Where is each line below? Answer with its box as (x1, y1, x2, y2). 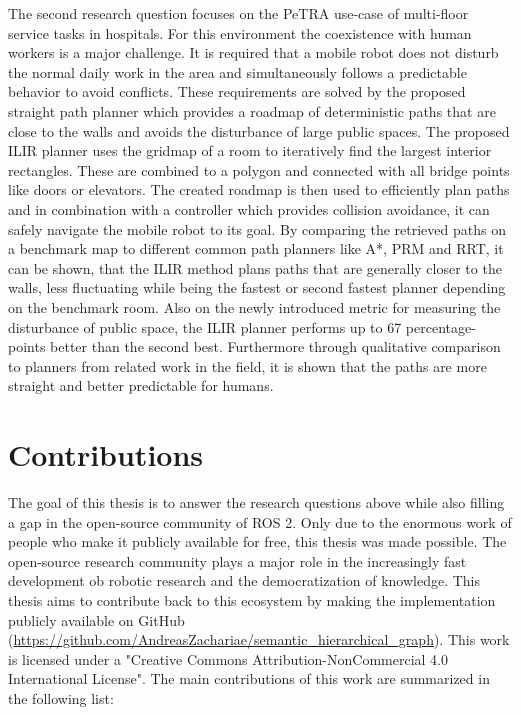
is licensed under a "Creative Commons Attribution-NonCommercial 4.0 (8, 648, 448, 669)
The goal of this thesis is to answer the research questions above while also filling (8, 492, 505, 512)
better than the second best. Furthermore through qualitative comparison (50, 336, 501, 357)
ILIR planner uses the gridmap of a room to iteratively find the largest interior (8, 140, 492, 161)
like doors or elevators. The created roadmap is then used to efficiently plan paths (8, 179, 510, 200)
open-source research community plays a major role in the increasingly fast (8, 550, 467, 571)
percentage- (405, 316, 476, 337)
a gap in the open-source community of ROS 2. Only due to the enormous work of (8, 511, 512, 532)
